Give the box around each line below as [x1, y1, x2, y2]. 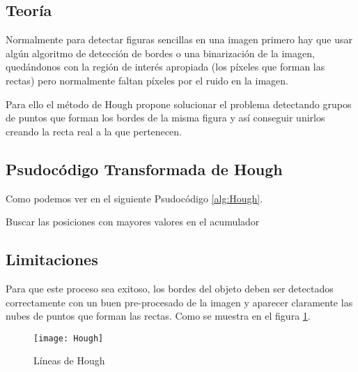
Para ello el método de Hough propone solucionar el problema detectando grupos [6, 96, 352, 111]
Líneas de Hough [33, 353, 105, 368]
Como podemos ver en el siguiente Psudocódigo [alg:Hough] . [6, 191, 263, 205]
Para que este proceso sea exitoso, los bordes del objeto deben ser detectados [6, 281, 334, 295]
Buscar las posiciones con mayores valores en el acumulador [6, 214, 260, 229]
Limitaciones [6, 248, 98, 270]
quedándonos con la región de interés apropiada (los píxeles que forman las [6, 59, 325, 74]
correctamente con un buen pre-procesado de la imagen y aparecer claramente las [6, 295, 353, 309]
